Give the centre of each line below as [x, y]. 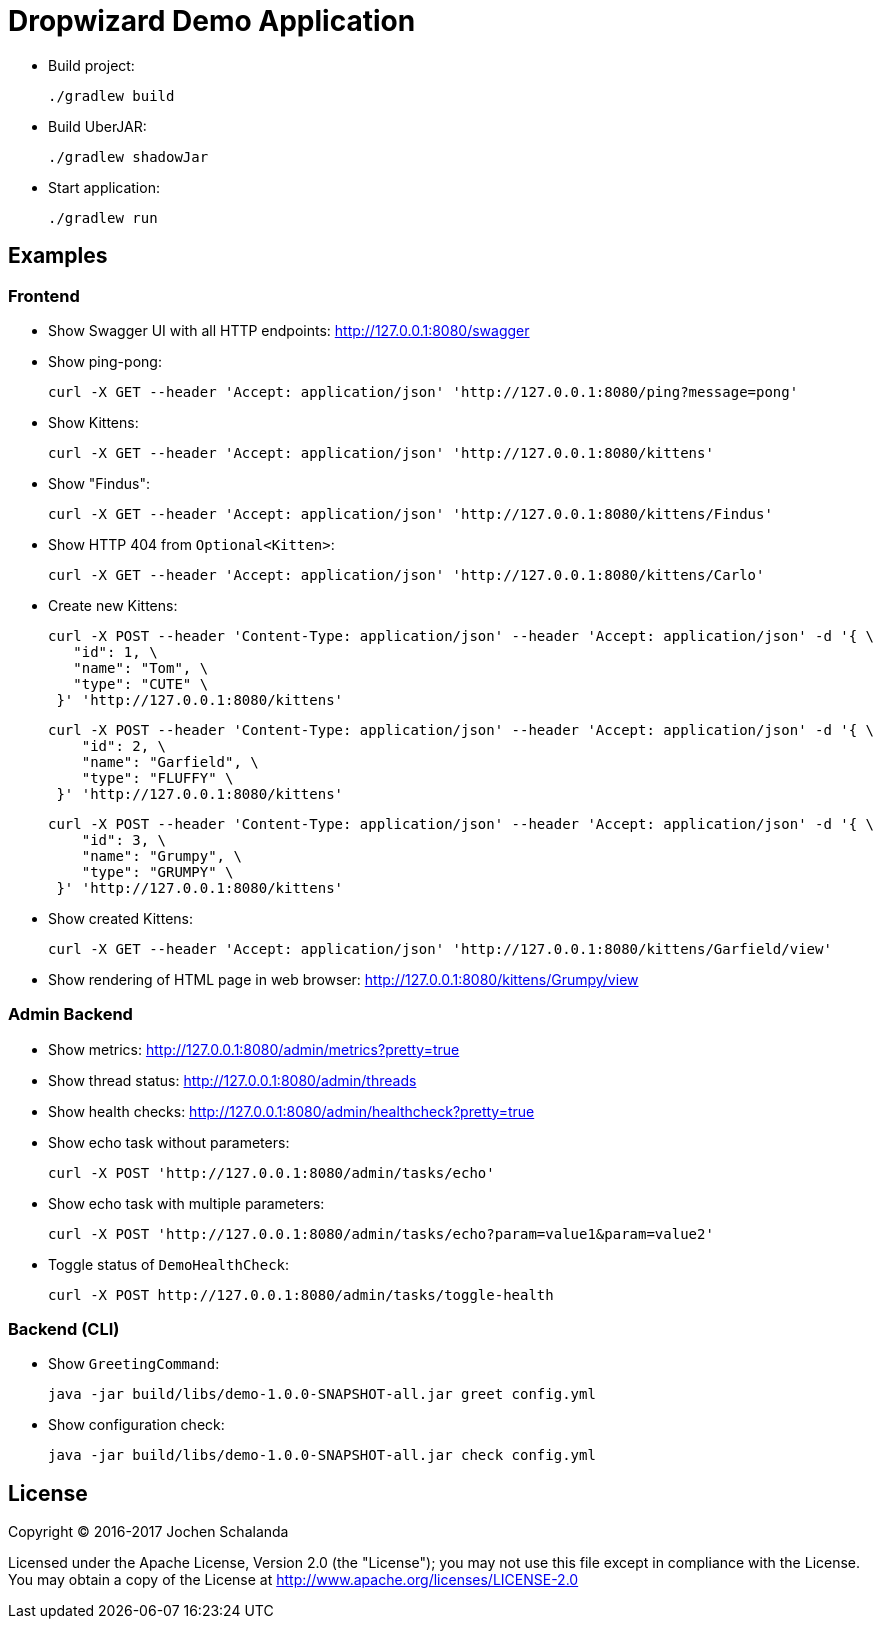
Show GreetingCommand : [134, 1364]
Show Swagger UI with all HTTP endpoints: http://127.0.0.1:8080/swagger [289, 330]
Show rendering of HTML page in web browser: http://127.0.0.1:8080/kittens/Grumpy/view [343, 979]
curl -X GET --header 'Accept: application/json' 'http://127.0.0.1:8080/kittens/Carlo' [406, 574]
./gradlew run [103, 217]
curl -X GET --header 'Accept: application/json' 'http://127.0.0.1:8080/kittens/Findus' [410, 513]
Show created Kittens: [121, 918]
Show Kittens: [93, 422]
